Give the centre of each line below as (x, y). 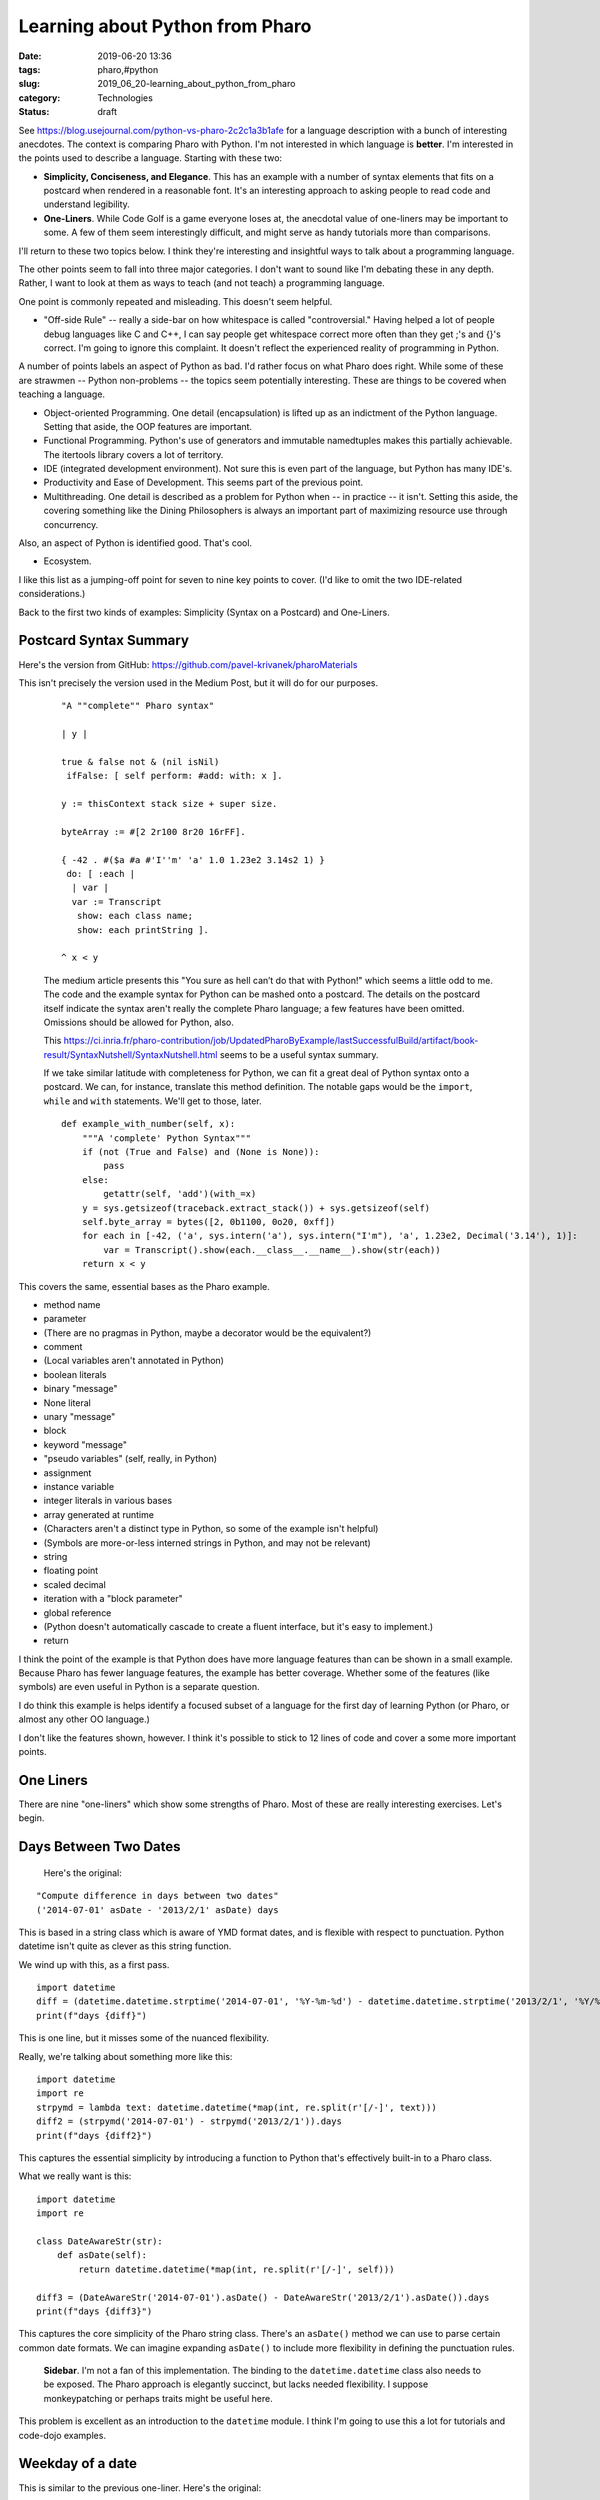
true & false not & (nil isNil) (140, 761)
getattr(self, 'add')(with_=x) (180, 1194)
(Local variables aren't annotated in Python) (134, 1361)
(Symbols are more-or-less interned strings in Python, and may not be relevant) (207, 1542)
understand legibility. (86, 204)
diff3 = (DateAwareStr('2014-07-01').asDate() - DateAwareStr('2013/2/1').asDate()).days (263, 2297)
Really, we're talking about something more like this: (125, 2056)
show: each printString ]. (143, 929)
